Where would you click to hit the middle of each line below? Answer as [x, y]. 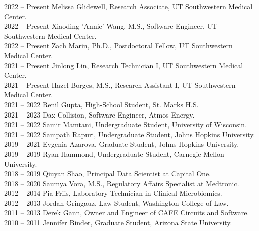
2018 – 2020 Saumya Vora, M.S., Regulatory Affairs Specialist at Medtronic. [122, 183]
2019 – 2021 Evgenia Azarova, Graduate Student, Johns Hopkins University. [122, 144]
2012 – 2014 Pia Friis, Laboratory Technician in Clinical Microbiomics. [113, 193]
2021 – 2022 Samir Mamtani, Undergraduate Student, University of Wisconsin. [126, 124]
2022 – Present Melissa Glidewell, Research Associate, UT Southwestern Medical [128, 6]
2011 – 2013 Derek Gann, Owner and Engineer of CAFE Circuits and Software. [127, 213]
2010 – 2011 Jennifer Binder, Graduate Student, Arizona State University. [118, 223]
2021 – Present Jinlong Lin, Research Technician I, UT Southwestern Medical [124, 65]
